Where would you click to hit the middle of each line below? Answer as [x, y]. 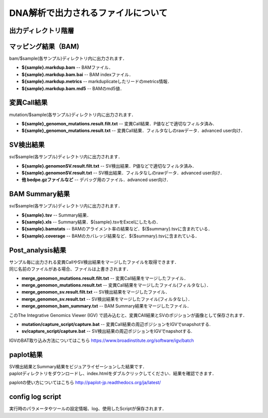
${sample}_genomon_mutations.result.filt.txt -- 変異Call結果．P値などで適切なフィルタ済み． [119, 123]
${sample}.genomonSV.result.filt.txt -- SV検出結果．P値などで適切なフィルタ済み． [109, 166]
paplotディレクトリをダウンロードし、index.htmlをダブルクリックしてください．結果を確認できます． [113, 373]
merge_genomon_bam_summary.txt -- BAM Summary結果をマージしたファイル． [106, 306]
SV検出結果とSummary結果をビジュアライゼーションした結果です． [78, 366]
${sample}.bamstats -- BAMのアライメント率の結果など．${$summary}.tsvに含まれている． [117, 229]
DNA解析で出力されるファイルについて [88, 13]
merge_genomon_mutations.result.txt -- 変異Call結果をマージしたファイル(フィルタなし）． [116, 285]
